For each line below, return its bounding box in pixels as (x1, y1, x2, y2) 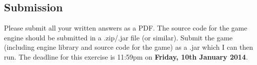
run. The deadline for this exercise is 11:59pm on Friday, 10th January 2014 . (4, 51, 248, 62)
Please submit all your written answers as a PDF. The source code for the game (4, 23, 248, 33)
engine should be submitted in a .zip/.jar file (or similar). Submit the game (4, 32, 233, 42)
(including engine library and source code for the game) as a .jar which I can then (4, 42, 254, 52)
